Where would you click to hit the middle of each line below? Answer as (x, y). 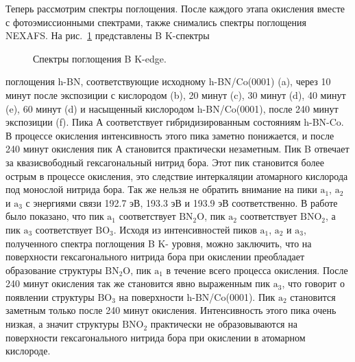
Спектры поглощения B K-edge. (100, 58)
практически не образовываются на (224, 324)
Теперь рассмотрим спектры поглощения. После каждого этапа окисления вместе (175, 8)
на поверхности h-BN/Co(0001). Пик (197, 296)
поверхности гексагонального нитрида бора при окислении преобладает (155, 257)
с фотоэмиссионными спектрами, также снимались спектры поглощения (156, 22)
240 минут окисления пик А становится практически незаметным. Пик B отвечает (177, 149)
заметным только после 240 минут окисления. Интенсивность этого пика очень (171, 310)
